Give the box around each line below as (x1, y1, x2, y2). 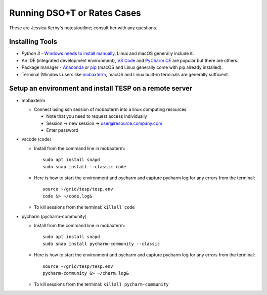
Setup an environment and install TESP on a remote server (9, 84, 192, 93)
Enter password (46, 127, 79, 133)
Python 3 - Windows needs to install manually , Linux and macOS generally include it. (21, 50, 194, 56)
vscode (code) (21, 136, 51, 142)
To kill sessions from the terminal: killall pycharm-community (34, 281, 169, 287)
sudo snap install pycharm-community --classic (43, 241, 160, 246)
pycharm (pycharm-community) (21, 213, 87, 219)
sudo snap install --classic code (43, 164, 126, 169)
